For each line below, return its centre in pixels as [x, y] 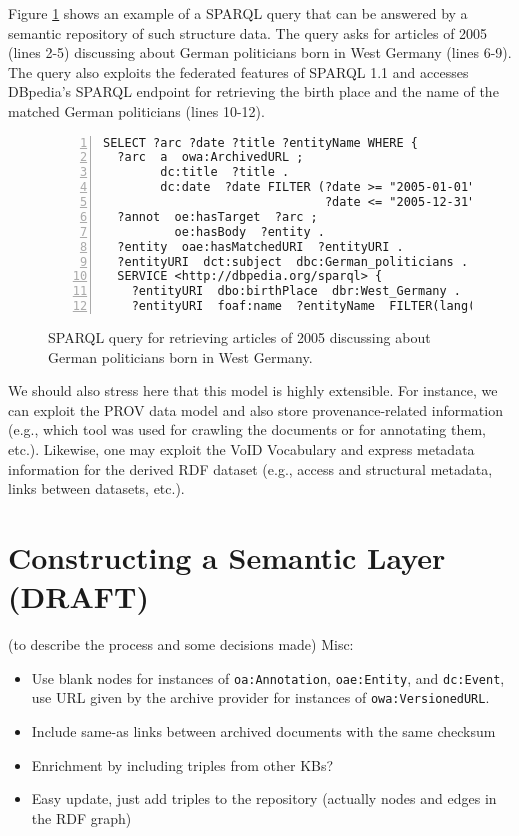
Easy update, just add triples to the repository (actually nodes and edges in [264, 798]
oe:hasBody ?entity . [249, 231]
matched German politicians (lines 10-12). [136, 110]
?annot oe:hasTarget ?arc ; [217, 216]
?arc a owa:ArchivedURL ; [210, 157]
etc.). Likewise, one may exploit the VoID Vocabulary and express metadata [241, 449]
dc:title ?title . [225, 172]
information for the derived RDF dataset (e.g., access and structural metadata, [250, 468]
